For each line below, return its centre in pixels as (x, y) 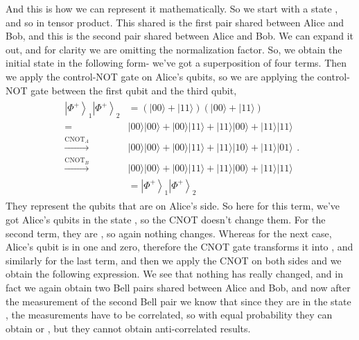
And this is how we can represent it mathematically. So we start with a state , (172, 8)
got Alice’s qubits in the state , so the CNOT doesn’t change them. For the (166, 219)
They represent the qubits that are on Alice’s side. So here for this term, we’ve (173, 206)
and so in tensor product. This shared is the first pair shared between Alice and (175, 22)
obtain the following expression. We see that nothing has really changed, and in (174, 274)
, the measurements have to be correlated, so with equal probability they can (169, 315)
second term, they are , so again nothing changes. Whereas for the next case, (169, 233)
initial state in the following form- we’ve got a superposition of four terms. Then (176, 63)
